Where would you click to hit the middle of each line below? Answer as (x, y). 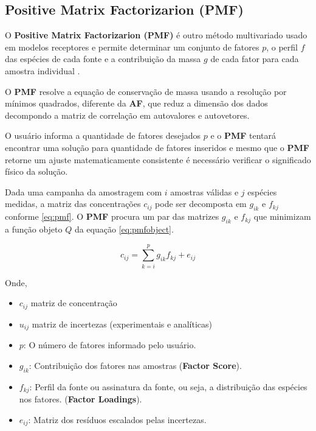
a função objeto (34, 229)
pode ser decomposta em (201, 204)
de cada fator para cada (255, 59)
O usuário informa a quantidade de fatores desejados (103, 135)
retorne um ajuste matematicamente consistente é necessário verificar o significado (158, 159)
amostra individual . (43, 70)
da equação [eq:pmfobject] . (124, 229)
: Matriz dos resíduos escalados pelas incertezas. (117, 419)
